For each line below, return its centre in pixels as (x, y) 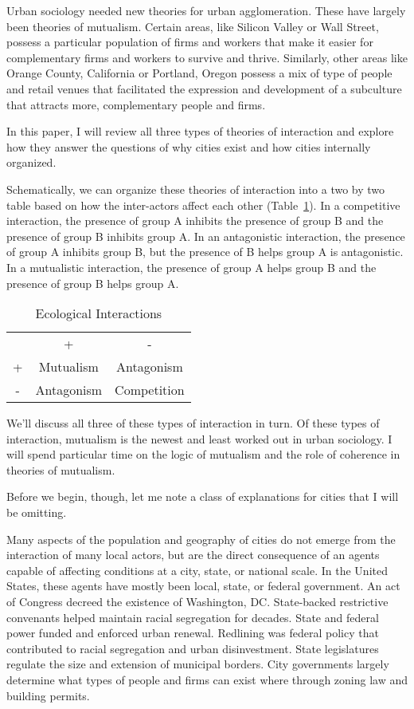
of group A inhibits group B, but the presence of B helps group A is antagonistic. (205, 252)
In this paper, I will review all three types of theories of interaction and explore (200, 131)
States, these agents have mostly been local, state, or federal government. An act (203, 586)
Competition (150, 390)
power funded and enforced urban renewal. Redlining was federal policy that (193, 633)
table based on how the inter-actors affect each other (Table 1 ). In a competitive (203, 205)
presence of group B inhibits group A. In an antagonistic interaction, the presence (206, 236)
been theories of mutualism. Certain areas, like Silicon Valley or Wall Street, (193, 26)
